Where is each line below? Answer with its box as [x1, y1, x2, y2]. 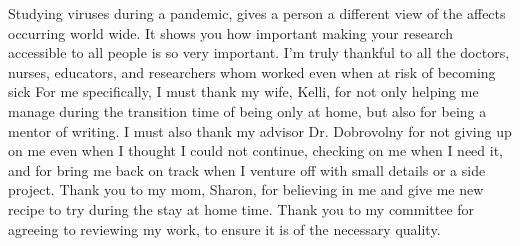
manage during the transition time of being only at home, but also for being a [8, 100, 487, 121]
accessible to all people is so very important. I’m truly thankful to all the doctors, [8, 42, 510, 63]
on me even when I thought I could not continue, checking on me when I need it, [8, 140, 504, 161]
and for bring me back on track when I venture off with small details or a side [8, 159, 486, 180]
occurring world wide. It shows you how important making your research [8, 22, 454, 43]
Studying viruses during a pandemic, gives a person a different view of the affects [8, 3, 506, 23]
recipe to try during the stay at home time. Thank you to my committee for [8, 198, 475, 219]
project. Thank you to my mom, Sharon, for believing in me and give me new [8, 179, 484, 200]
